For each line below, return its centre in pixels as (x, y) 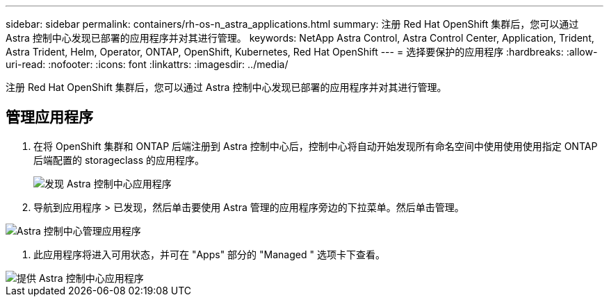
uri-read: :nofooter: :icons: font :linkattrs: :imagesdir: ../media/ (147, 64)
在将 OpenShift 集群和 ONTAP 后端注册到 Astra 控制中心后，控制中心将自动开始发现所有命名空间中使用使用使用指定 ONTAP (316, 146)
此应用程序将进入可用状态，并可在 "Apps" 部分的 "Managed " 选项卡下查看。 (209, 254)
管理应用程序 (49, 117)
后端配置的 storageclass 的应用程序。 (119, 160)
